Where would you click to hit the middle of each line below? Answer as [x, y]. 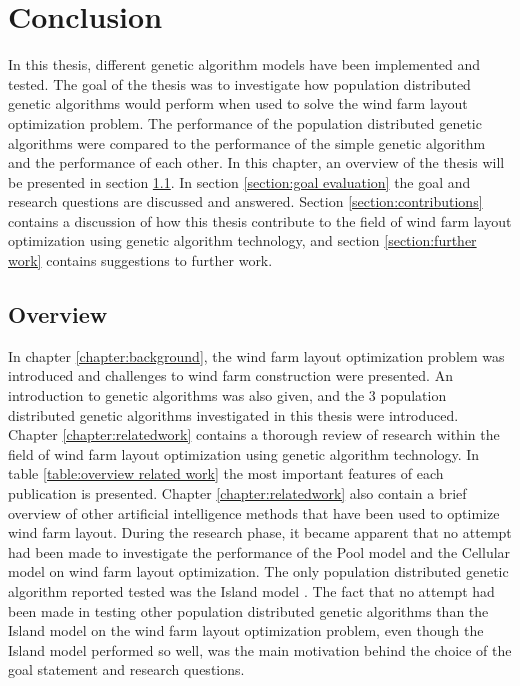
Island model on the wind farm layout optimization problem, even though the [246, 630]
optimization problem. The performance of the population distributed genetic [245, 122]
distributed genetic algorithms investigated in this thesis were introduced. [233, 414]
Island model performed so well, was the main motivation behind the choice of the [260, 649]
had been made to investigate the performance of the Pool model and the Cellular [259, 551]
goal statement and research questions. [126, 669]
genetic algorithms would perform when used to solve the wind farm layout [238, 103]
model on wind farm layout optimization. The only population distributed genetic [258, 571]
